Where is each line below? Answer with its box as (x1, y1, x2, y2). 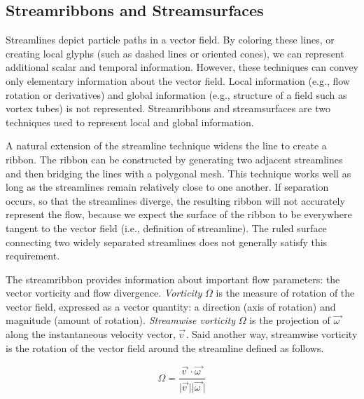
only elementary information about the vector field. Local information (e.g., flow (6, 73, 350, 88)
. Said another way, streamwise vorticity (185, 327, 358, 341)
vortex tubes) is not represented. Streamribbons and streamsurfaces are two (6, 101, 331, 116)
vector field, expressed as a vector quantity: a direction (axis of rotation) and (6, 299, 336, 313)
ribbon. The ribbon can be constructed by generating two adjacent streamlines (6, 151, 343, 166)
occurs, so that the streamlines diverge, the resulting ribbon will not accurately (6, 193, 345, 208)
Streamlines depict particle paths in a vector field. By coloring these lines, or (6, 32, 335, 47)
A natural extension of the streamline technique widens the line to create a (6, 138, 327, 153)
